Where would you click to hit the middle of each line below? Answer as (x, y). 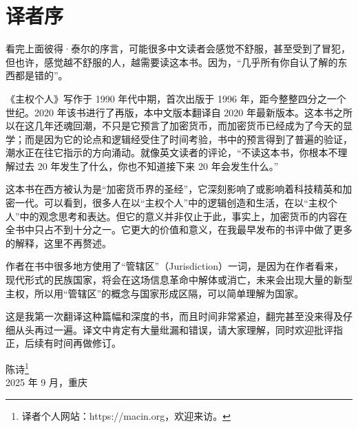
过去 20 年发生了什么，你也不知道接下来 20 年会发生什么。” (147, 165)
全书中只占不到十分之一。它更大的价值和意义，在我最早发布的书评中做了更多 (179, 229)
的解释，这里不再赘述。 (59, 243)
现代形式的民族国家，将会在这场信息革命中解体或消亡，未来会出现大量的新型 (179, 280)
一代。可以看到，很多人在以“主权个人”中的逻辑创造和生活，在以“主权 (171, 203)
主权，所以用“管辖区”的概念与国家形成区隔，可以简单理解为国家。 (155, 293)
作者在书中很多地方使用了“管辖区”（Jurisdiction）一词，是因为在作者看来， (175, 266)
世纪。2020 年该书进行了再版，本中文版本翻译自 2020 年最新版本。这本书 (169, 112)
